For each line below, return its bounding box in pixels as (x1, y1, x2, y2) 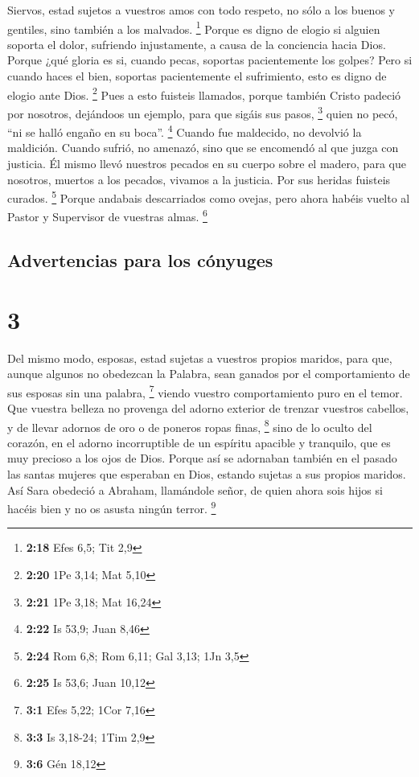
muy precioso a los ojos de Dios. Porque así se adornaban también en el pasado (7, 450, 397, 467)
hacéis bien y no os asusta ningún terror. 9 (7, 498, 216, 516)
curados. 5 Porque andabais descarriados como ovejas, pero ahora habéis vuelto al (7, 187, 410, 206)
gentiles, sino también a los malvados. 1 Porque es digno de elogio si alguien (7, 18, 380, 37)
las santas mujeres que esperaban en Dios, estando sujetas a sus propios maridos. (7, 466, 406, 483)
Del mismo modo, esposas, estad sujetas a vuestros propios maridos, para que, (7, 349, 392, 366)
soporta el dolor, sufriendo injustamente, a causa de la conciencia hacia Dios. (7, 35, 386, 52)
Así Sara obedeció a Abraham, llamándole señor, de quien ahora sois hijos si (7, 481, 383, 498)
